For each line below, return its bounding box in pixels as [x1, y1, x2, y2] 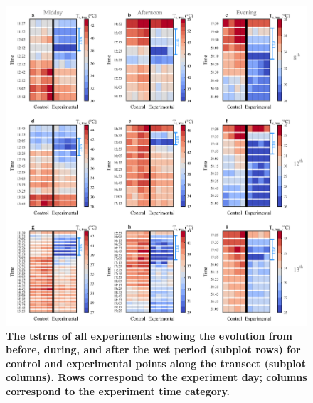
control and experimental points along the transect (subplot [6, 355, 306, 370]
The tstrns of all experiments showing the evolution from [6, 328, 292, 343]
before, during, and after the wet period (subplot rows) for [6, 342, 301, 357]
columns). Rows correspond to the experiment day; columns [6, 370, 307, 385]
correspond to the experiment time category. [6, 383, 230, 398]
